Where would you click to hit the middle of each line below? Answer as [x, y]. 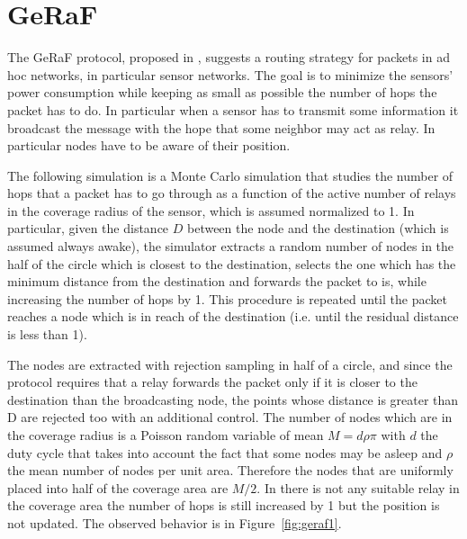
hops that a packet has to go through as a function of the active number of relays [232, 193]
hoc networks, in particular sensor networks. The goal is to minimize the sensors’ [230, 74]
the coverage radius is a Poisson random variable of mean [166, 435]
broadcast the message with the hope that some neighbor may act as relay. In [221, 127]
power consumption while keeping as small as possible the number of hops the [222, 92]
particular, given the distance [88, 228]
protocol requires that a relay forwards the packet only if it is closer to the [212, 382]
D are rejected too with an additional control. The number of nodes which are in [230, 417]
